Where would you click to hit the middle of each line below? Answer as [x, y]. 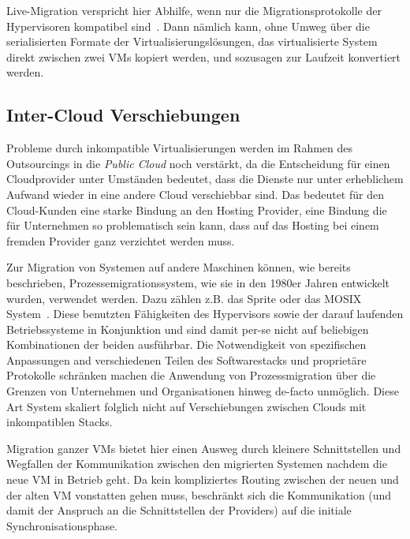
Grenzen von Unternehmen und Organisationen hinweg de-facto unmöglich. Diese [203, 391]
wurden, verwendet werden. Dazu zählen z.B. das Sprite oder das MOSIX [184, 298]
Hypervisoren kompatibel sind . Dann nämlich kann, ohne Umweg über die [188, 26]
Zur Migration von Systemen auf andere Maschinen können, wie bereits [179, 267]
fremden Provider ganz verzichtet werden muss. [121, 240]
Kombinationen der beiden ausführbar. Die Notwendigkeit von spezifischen [186, 344]
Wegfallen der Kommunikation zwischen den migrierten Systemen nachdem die [197, 464]
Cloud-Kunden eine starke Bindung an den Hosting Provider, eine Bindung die [197, 210]
